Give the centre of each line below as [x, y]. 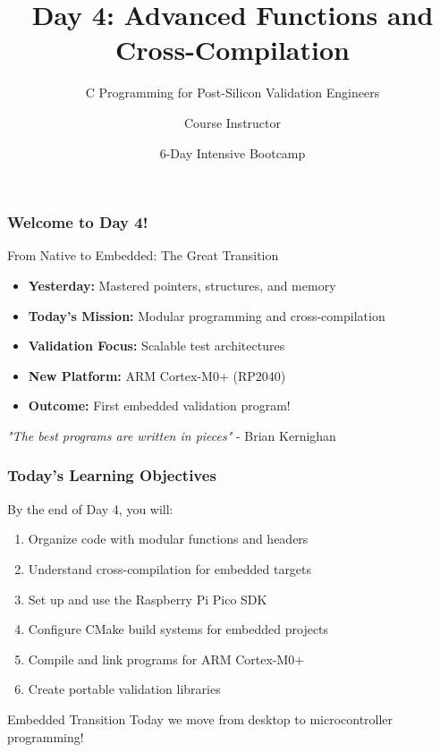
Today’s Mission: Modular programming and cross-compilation [207, 315]
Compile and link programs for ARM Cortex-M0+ [166, 659]
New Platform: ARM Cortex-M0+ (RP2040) [157, 375]
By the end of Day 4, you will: [90, 508]
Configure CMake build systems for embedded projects [178, 629]
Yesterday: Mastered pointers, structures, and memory [182, 285]
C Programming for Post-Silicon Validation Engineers [233, 93]
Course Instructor [233, 122]
